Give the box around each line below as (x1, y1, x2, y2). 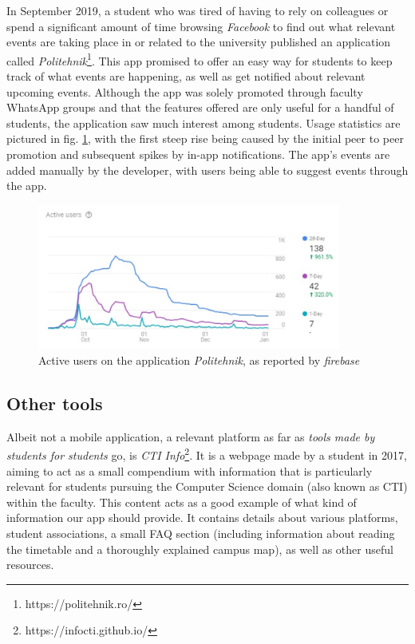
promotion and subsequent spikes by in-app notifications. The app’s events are (6, 146, 390, 162)
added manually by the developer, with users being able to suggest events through (6, 161, 409, 178)
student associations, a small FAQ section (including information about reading (6, 525, 395, 542)
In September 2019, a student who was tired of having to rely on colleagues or (6, 2, 389, 18)
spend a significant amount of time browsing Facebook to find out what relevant (6, 18, 396, 34)
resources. (6, 556, 54, 573)
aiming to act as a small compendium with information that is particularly (6, 462, 373, 479)
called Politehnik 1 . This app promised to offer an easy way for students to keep (6, 49, 393, 69)
